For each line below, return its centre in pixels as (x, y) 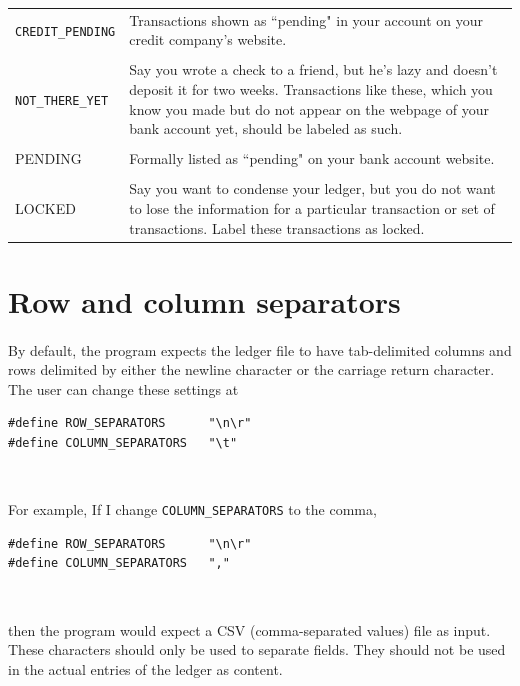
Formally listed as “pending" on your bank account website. (312, 158)
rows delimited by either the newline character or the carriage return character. (251, 369)
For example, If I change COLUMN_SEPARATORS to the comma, (192, 509)
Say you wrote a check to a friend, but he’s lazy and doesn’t (313, 69)
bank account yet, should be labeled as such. (266, 128)
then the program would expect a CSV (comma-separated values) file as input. (249, 629)
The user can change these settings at (123, 388)
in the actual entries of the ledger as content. (145, 668)
